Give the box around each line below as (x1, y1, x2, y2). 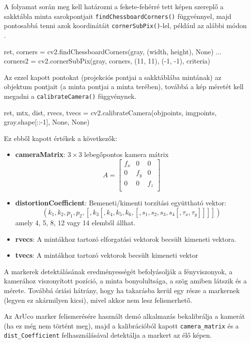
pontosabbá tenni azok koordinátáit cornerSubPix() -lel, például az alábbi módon (4, 20, 247, 31)
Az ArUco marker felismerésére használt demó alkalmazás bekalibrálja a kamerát (4, 311, 245, 321)
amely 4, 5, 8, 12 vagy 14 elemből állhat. (15, 218, 136, 227)
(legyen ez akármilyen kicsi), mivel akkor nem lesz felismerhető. (4, 295, 192, 305)
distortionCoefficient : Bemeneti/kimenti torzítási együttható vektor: (15, 198, 226, 208)
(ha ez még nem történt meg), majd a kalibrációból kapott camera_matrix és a (4, 320, 239, 330)
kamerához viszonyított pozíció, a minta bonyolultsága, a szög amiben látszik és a (4, 276, 247, 286)
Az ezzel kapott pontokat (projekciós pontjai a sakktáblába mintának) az (4, 72, 221, 82)
